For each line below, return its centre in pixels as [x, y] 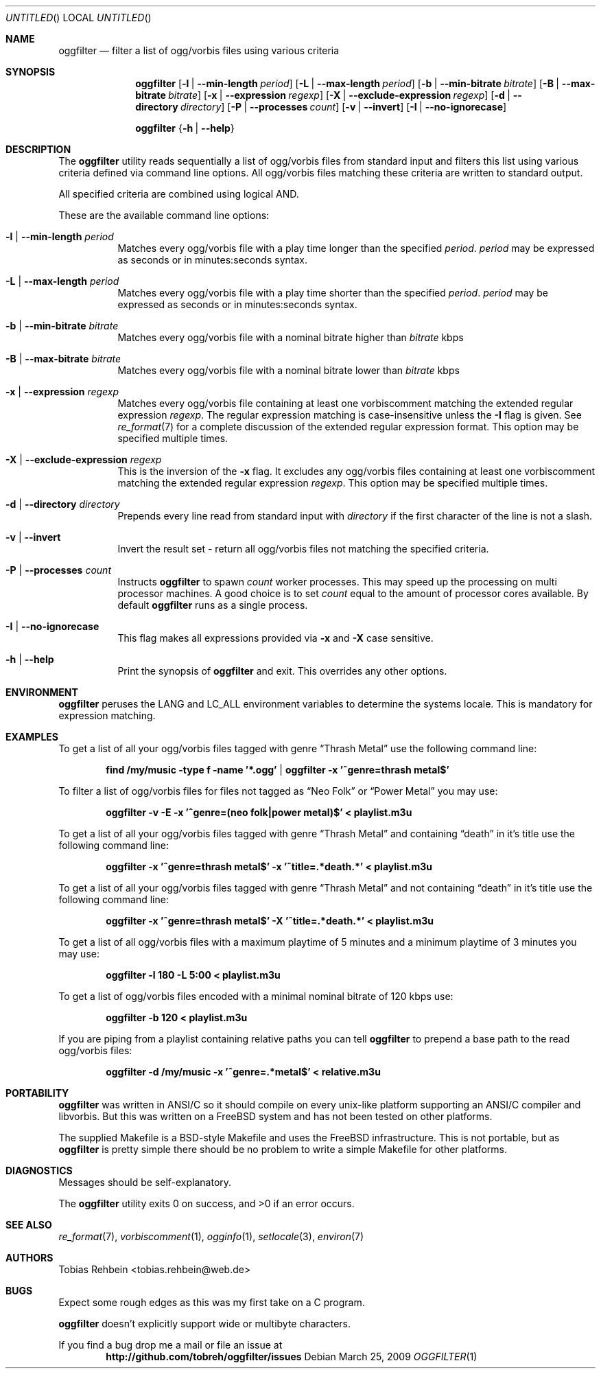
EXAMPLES [32, 737]
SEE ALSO [29, 1225]
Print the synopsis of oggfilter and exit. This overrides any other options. [282, 671]
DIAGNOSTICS [39, 1171]
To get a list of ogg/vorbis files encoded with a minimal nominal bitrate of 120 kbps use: [256, 996]
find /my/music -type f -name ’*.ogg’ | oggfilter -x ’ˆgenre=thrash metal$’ [278, 770]
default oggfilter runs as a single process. [213, 605]
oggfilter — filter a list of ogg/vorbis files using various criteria [199, 50]
